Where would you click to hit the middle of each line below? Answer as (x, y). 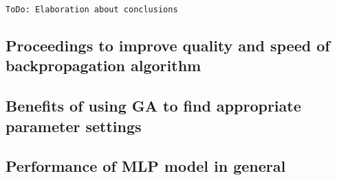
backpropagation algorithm (104, 65)
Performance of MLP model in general (146, 166)
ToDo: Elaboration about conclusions (92, 10)
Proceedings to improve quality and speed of (168, 46)
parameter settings (74, 126)
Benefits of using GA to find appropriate (153, 106)
